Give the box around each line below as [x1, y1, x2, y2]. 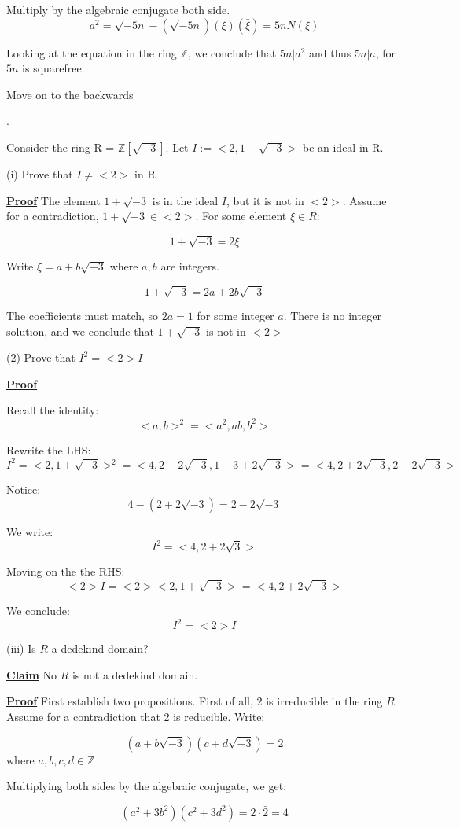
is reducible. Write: [173, 708, 265, 724]
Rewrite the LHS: [6, 441, 91, 458]
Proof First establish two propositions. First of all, [6, 693, 253, 709]
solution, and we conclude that [6, 322, 154, 339]
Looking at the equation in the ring [6, 44, 177, 61]
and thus [309, 44, 351, 61]
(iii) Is [6, 640, 36, 657]
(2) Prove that [6, 349, 75, 366]
